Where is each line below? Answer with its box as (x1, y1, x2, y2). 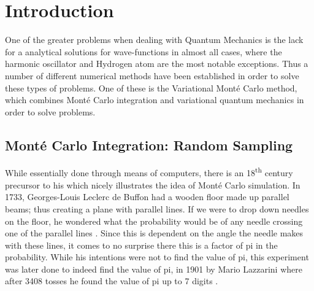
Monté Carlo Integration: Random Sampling (5, 135, 293, 154)
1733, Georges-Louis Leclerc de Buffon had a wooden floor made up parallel (5, 190, 289, 203)
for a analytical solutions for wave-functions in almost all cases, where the (5, 45, 282, 58)
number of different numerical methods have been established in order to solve (5, 69, 299, 82)
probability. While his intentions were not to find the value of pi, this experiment (5, 250, 309, 263)
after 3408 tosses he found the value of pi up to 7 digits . (5, 274, 218, 287)
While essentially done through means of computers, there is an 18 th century (5, 165, 293, 179)
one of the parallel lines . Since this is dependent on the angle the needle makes (5, 227, 304, 239)
